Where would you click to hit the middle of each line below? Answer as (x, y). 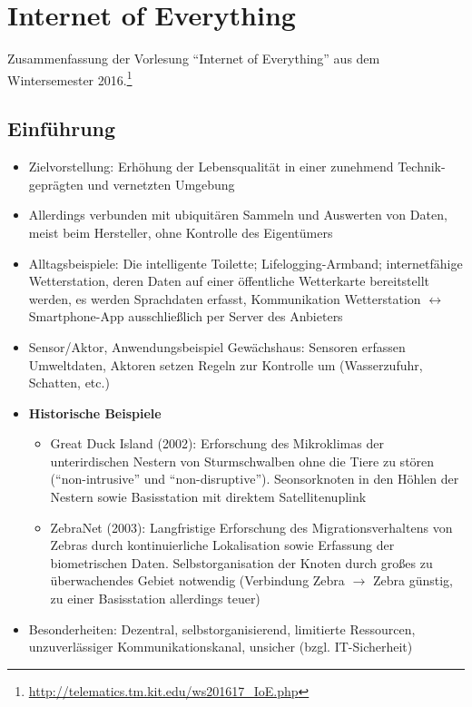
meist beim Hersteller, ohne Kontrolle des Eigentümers (181, 232)
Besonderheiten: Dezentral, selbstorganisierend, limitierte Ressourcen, (222, 628)
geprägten (56, 184)
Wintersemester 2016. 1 (70, 78)
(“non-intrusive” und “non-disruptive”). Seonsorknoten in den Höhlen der (255, 479)
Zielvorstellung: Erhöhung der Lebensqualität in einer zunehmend (211, 167)
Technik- (422, 167)
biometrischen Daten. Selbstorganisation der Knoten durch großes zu (241, 562)
